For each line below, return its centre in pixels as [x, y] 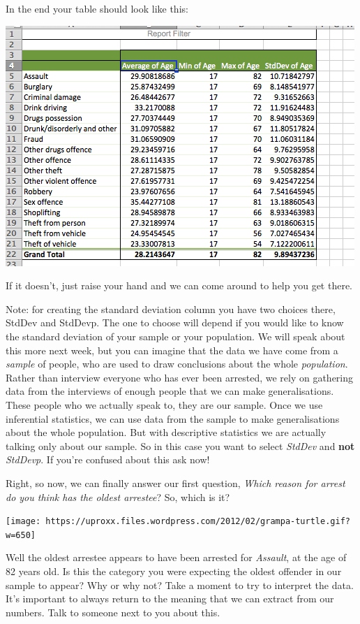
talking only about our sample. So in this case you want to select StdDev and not [180, 445]
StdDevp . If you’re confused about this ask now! [108, 459]
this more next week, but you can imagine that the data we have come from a [172, 350]
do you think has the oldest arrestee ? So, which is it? [118, 496]
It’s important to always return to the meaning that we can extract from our [170, 598]
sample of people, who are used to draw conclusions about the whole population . [177, 364]
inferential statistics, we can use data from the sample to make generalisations [173, 418]
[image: [23, 522]
